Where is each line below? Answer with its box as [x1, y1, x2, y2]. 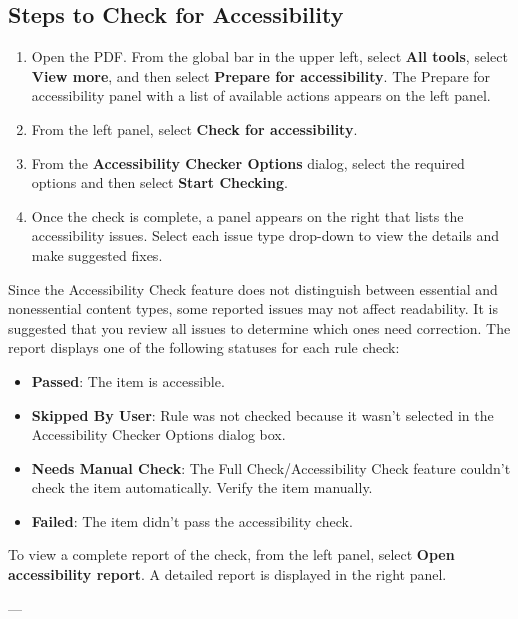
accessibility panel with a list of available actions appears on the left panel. [31, 85, 491, 106]
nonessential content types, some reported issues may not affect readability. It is [8, 298, 498, 319]
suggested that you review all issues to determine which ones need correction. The [8, 317, 511, 338]
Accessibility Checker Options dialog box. [31, 424, 286, 445]
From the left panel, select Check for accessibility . [31, 118, 358, 139]
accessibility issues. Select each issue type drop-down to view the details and [31, 225, 500, 246]
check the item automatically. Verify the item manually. [31, 477, 373, 498]
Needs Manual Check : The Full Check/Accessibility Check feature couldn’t [31, 457, 511, 478]
